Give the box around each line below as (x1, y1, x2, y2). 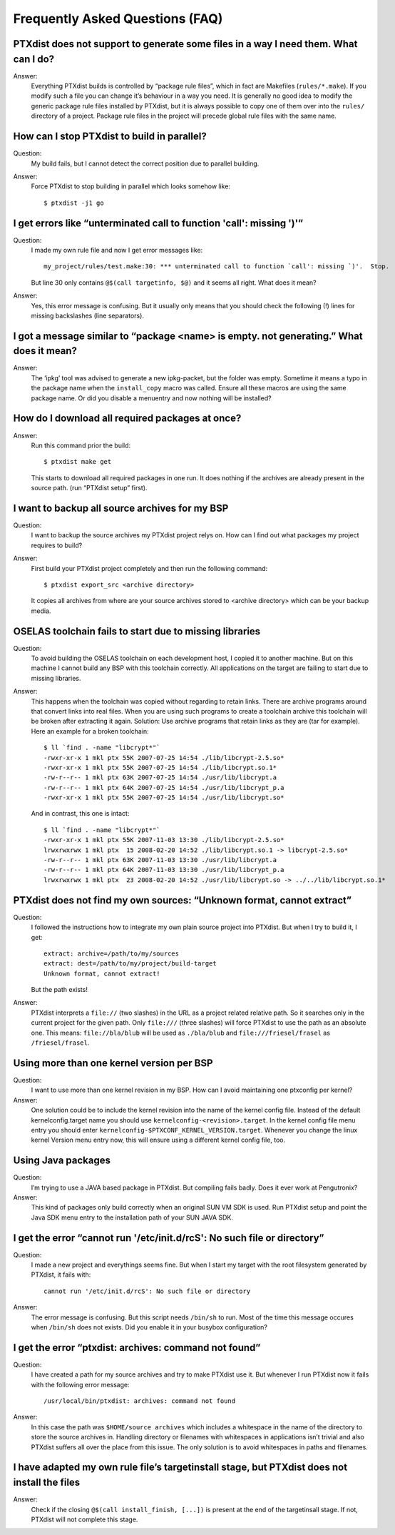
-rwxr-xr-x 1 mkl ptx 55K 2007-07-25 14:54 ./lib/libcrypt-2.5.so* (43, 754, 284, 761)
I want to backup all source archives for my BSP (13, 502, 229, 514)
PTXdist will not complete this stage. (31, 1515, 138, 1524)
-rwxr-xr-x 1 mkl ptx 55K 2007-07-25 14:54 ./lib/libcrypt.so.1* (43, 764, 277, 771)
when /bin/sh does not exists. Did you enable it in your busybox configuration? (31, 1323, 267, 1331)
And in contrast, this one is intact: (31, 809, 130, 818)
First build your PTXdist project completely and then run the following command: (31, 564, 268, 572)
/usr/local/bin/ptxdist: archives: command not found (43, 1397, 235, 1405)
